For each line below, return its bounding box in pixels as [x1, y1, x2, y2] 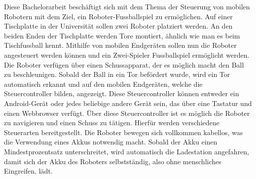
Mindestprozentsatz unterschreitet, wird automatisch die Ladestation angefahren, [4, 146, 250, 156]
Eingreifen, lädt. [4, 166, 53, 176]
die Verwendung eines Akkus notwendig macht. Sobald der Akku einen [4, 137, 218, 147]
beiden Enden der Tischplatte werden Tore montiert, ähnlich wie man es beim [4, 30, 240, 40]
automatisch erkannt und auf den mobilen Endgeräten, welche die [4, 78, 203, 89]
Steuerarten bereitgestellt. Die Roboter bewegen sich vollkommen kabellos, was [4, 127, 243, 137]
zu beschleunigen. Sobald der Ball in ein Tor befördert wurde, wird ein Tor [4, 69, 230, 79]
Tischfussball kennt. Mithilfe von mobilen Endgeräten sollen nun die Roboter [4, 40, 237, 50]
